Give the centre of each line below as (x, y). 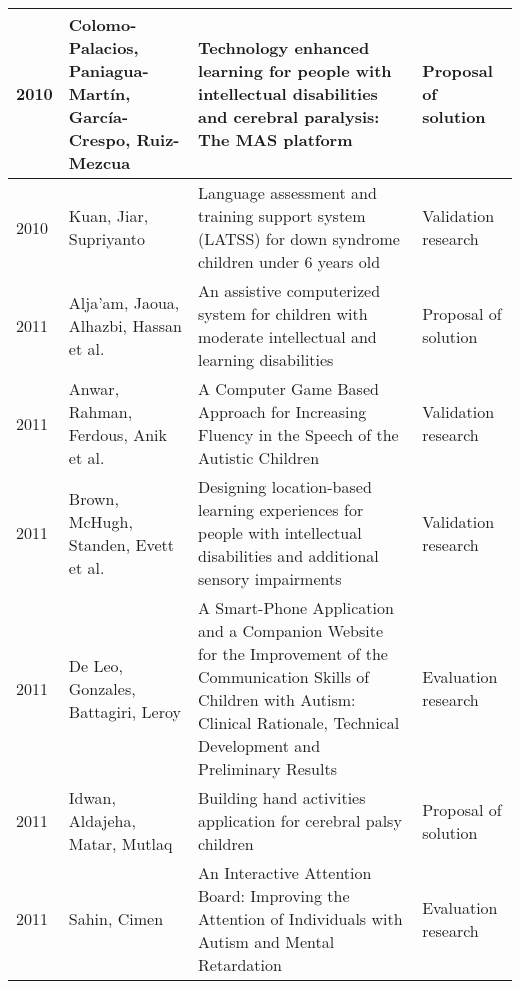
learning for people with (295, 70)
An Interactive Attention (285, 872)
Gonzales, (102, 688)
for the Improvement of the (293, 653)
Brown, (93, 498)
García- (98, 116)
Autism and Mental (266, 941)
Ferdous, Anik (117, 434)
